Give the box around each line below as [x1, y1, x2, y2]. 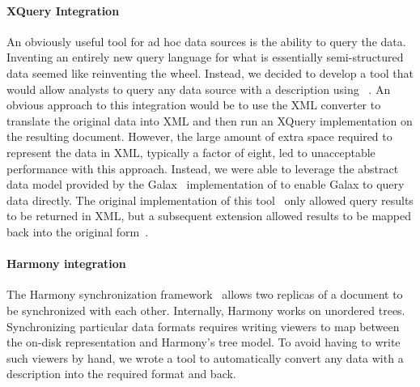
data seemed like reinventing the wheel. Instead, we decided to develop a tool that [6, 64, 414, 81]
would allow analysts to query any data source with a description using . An [6, 80, 391, 97]
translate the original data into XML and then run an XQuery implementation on [6, 112, 413, 129]
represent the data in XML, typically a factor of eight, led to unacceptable [6, 143, 375, 160]
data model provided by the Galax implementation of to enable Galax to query [6, 176, 405, 193]
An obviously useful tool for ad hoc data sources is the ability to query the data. [6, 32, 406, 49]
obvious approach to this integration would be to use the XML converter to [6, 96, 381, 113]
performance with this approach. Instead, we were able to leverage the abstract [6, 159, 399, 176]
